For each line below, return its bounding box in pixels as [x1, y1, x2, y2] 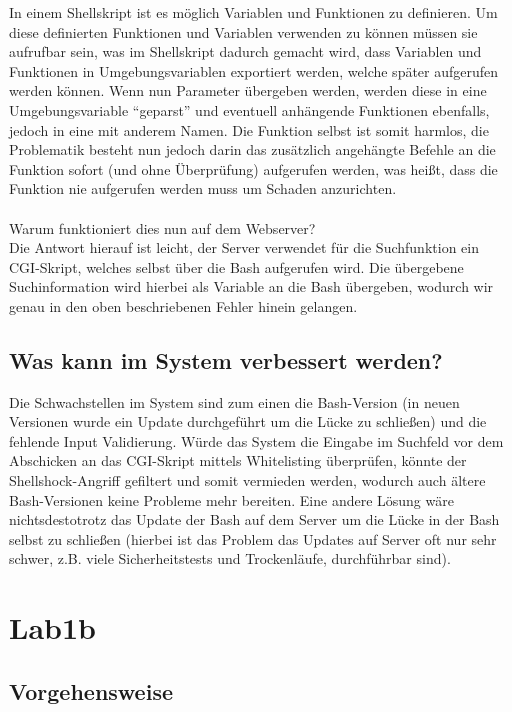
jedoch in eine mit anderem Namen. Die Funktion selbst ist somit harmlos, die [9, 119, 489, 140]
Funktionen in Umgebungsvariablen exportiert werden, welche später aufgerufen [9, 60, 499, 81]
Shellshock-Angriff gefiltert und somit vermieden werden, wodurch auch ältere [9, 470, 486, 491]
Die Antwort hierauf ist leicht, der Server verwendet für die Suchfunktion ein [9, 237, 479, 258]
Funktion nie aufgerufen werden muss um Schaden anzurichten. [9, 178, 397, 199]
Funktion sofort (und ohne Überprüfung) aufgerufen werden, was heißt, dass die [9, 158, 498, 179]
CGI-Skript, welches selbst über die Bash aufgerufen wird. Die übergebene [9, 256, 464, 277]
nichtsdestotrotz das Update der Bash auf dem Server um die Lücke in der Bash [9, 509, 500, 530]
